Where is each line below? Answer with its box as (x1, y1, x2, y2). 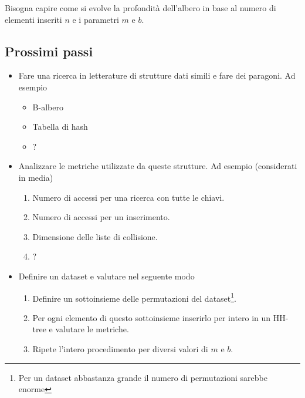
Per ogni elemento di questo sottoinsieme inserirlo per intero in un (32, 311, 271, 323)
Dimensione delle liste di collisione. (32, 230, 158, 242)
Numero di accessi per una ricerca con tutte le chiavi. (32, 191, 225, 203)
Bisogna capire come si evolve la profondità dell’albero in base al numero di (5, 2, 276, 14)
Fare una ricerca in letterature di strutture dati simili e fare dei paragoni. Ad (18, 69, 296, 82)
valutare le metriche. (55, 323, 129, 335)
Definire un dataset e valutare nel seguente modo (18, 269, 195, 282)
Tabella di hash (32, 120, 88, 133)
